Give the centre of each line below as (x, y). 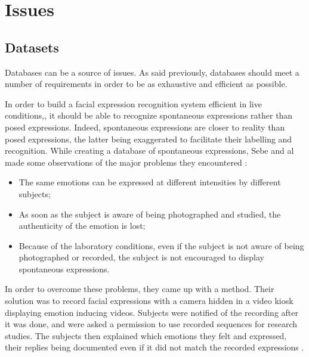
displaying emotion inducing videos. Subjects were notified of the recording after (152, 312)
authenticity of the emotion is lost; (82, 226)
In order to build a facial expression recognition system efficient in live (133, 103)
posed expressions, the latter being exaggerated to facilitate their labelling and (149, 139)
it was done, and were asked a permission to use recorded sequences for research (151, 324)
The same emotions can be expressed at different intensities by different (150, 182)
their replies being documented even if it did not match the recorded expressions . (154, 347)
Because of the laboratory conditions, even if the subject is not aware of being (161, 245)
